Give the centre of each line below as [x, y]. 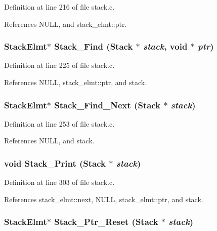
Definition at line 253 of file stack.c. [59, 123]
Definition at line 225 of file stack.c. [59, 65]
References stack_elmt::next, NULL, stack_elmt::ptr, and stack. [104, 199]
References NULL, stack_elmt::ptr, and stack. [76, 82]
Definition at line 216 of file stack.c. [59, 7]
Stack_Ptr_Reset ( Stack [106, 222]
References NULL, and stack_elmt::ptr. [66, 24]
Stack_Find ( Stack [94, 46]
